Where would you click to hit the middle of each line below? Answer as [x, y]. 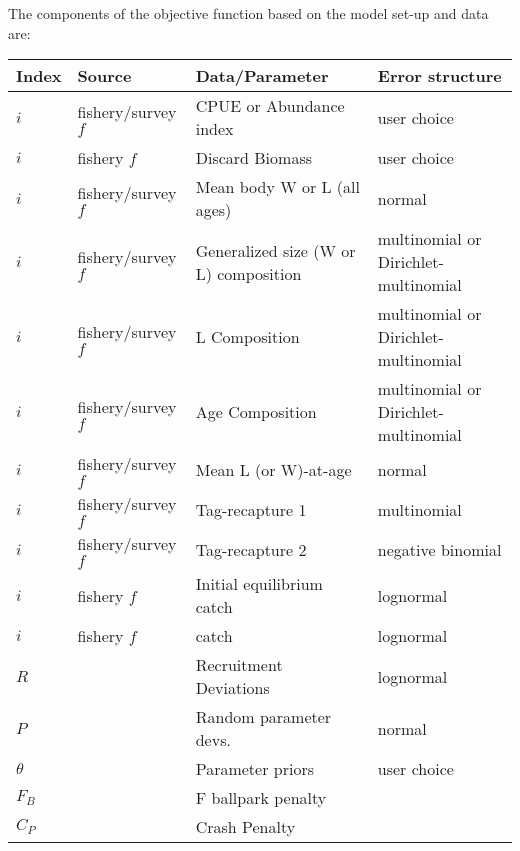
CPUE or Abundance [270, 106]
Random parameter [263, 717]
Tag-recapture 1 [251, 509]
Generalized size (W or [275, 250]
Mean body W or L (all [277, 187]
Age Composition [256, 412]
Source [104, 76]
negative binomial [439, 549]
